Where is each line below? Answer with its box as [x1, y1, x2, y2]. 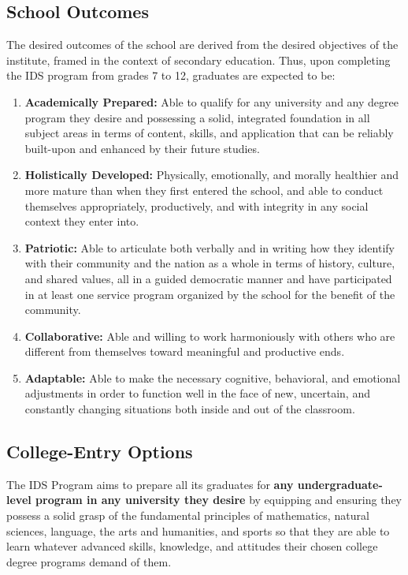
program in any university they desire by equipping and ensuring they [35, 491, 402, 508]
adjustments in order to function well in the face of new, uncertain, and [24, 385, 370, 401]
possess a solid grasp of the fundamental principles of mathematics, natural [6, 507, 369, 524]
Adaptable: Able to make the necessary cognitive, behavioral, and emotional [24, 369, 401, 386]
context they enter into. [24, 213, 139, 230]
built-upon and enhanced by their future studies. [24, 140, 260, 156]
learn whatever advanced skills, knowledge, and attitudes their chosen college [6, 538, 378, 554]
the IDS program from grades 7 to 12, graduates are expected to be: [6, 67, 336, 84]
